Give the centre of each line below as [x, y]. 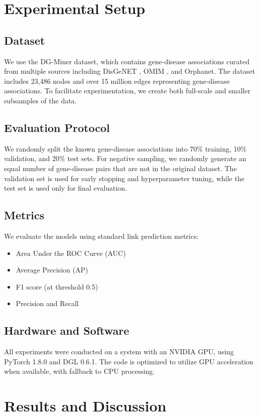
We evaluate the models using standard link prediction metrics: [101, 236]
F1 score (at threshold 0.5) [57, 286]
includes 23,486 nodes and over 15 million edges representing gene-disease [117, 81]
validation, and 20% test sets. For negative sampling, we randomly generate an [125, 158]
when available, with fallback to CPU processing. [80, 371]
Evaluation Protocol [57, 127]
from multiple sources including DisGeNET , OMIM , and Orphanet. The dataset [129, 71]
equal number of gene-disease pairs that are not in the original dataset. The [120, 168]
